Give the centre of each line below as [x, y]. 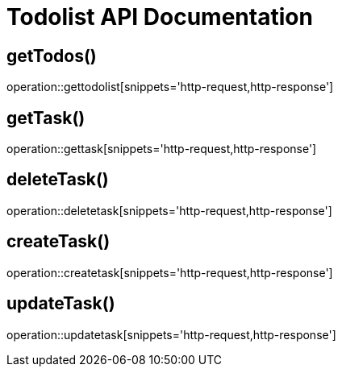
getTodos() [52, 56]
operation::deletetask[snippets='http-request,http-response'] [169, 210]
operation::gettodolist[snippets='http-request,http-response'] [170, 87]
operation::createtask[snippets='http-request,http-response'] [170, 272]
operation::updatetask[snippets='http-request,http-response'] [171, 334]
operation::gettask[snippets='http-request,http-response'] [162, 149]
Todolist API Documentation [160, 17]
